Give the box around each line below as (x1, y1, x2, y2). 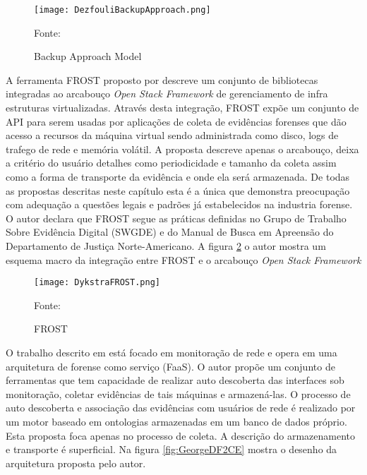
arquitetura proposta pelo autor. (6, 455, 146, 470)
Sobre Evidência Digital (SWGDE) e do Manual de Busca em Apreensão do (6, 224, 334, 239)
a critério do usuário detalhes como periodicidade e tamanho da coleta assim (6, 155, 337, 170)
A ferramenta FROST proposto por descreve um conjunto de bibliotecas (6, 72, 318, 87)
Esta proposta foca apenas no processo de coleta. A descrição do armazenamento (6, 428, 356, 443)
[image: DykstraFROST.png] (34, 277, 160, 288)
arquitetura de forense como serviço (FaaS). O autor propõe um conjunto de (6, 359, 335, 373)
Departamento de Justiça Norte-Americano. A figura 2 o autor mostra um (6, 238, 326, 253)
